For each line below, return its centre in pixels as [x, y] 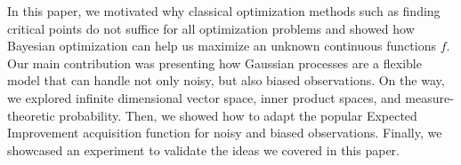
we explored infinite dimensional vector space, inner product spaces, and [204, 97]
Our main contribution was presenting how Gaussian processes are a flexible [214, 63]
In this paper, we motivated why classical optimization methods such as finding [224, 11]
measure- [429, 97]
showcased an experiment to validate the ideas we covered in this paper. [203, 149]
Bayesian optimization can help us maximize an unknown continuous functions [222, 46]
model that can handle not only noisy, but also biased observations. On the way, [226, 80]
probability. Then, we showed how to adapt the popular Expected [238, 115]
